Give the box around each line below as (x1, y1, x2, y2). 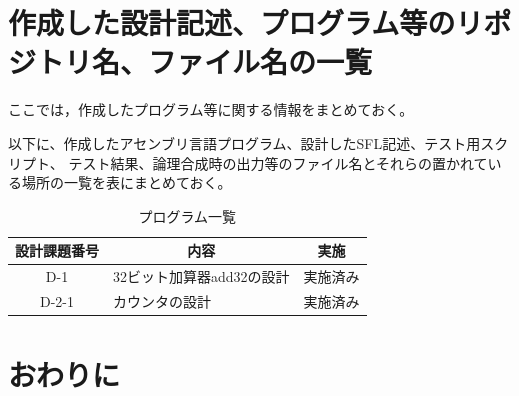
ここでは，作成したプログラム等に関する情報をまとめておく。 (8, 99, 414, 120)
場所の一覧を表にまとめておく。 (21, 172, 232, 193)
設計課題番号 (15, 240, 99, 261)
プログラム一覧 (138, 205, 237, 226)
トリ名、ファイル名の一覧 (36, 41, 373, 82)
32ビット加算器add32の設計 (113, 266, 290, 287)
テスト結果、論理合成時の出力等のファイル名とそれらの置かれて (68, 152, 488, 173)
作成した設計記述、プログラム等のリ (8, 2, 484, 43)
